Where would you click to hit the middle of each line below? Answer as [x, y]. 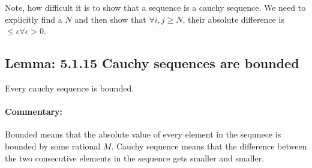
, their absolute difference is [233, 19]
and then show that [110, 19]
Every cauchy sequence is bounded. [70, 88]
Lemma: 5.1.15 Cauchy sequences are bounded [152, 63]
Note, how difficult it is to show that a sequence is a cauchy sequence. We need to [155, 7]
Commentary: [34, 112]
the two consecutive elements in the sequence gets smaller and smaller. [135, 158]
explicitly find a [34, 19]
